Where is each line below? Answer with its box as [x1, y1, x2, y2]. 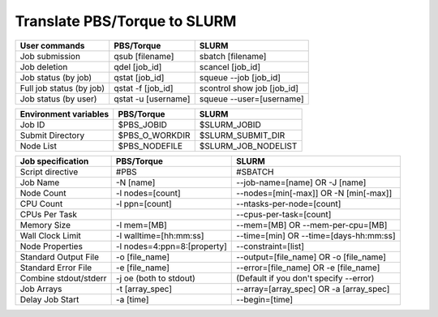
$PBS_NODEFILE [118, 140, 182, 152]
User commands [19, 40, 85, 51]
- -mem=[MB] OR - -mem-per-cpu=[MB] [236, 219, 388, 230]
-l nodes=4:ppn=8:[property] [115, 240, 227, 251]
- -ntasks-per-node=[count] [236, 198, 341, 209]
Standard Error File [19, 262, 92, 273]
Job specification [19, 155, 89, 166]
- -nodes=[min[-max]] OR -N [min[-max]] [236, 187, 393, 199]
